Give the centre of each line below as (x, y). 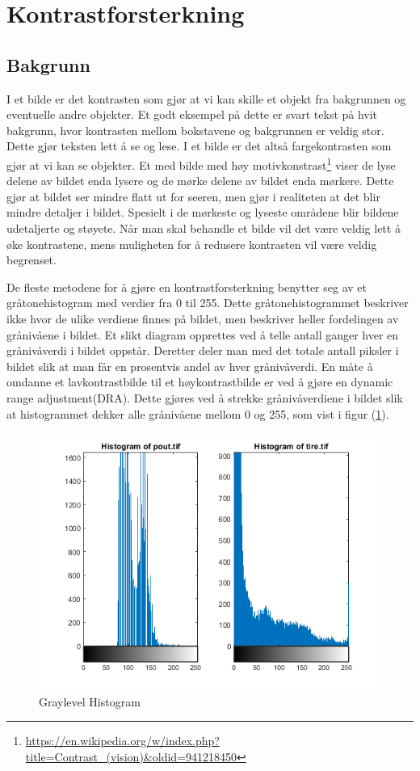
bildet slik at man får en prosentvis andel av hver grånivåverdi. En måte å (190, 366)
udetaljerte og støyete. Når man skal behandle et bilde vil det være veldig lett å (204, 228)
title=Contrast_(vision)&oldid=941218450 (131, 756)
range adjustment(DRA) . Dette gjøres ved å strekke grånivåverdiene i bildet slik (205, 397)
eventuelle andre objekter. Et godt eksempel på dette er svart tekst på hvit (192, 114)
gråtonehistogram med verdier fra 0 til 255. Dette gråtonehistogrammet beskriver (208, 303)
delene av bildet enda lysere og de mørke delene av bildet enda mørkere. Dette (200, 181)
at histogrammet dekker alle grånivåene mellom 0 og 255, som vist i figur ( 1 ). (198, 413)
